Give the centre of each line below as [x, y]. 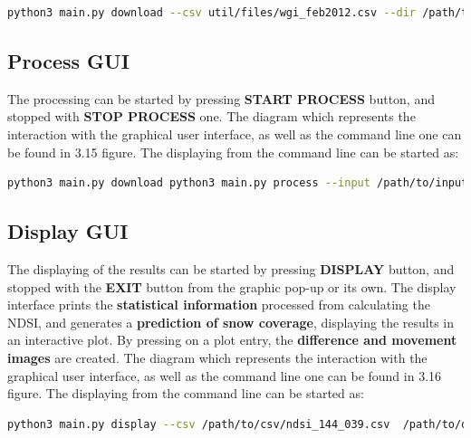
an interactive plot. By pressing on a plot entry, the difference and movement [232, 340]
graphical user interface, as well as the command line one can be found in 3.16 [225, 375]
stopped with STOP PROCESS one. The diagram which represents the [211, 116]
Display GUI [68, 231]
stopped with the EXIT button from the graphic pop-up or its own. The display [232, 286]
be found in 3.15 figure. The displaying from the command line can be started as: [233, 152]
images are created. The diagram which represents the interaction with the [217, 357]
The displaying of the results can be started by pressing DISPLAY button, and [231, 268]
